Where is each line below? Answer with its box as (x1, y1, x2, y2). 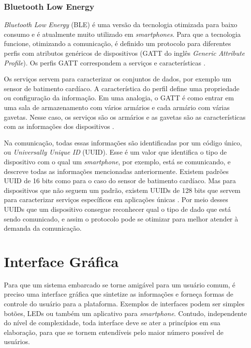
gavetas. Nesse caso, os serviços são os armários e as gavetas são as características (4, 111, 246, 122)
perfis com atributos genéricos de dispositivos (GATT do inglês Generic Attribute (4, 48, 245, 58)
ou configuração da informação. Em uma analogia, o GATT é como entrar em (4, 93, 234, 103)
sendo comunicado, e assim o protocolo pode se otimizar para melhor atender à (4, 213, 238, 223)
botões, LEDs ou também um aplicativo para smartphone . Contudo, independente (4, 308, 247, 318)
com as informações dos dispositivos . (4, 121, 114, 131)
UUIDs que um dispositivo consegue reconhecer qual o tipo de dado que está (4, 204, 231, 214)
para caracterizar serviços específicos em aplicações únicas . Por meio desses (4, 194, 228, 205)
